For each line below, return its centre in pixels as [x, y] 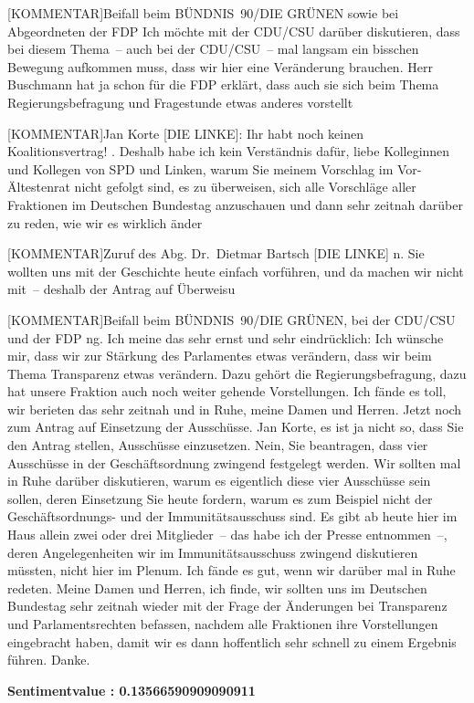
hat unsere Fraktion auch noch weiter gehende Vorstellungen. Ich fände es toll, [227, 391]
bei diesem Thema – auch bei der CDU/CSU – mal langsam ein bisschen [213, 49]
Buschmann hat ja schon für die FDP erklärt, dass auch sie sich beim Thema [223, 84]
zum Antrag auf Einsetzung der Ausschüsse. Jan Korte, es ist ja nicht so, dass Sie [236, 427]
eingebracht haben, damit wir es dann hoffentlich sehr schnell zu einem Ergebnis [232, 641]
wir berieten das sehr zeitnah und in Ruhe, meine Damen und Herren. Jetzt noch [235, 409]
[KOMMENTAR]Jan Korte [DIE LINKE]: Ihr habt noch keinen [185, 133]
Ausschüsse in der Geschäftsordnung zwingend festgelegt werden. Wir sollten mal [234, 462]
